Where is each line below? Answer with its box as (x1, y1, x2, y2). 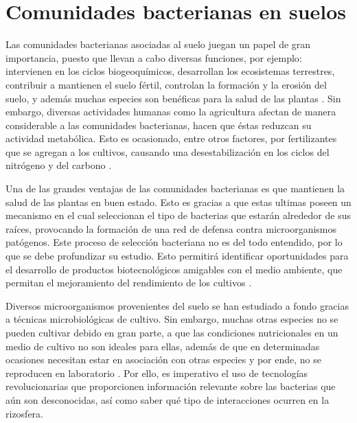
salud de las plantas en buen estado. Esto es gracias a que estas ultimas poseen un (5, 194, 352, 209)
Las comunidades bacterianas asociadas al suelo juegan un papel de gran (5, 37, 311, 52)
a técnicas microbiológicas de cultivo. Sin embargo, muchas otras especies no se (5, 312, 338, 326)
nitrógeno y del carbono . (5, 158, 112, 172)
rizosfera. (5, 406, 43, 420)
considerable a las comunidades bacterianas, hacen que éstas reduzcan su (5, 117, 312, 132)
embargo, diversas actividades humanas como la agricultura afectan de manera (5, 104, 336, 119)
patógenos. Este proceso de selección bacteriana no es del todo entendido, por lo (5, 235, 343, 249)
